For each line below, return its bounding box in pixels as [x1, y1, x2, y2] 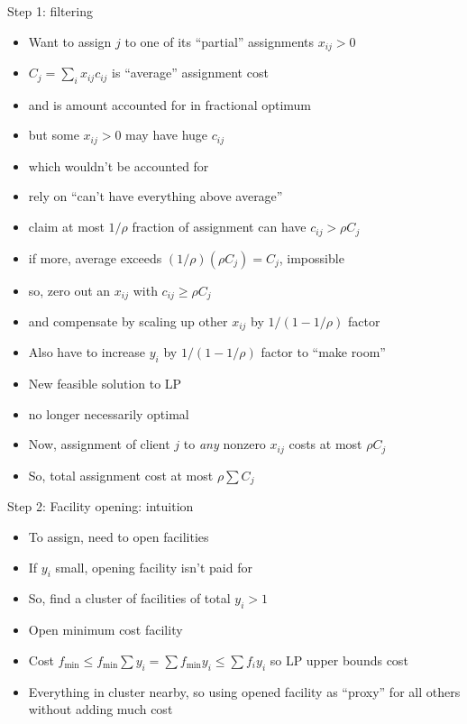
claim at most [28, 217, 105, 236]
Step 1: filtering [7, 2, 93, 20]
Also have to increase [28, 343, 146, 362]
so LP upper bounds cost [270, 650, 408, 669]
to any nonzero [183, 435, 266, 454]
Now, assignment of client [28, 435, 170, 454]
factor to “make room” [261, 343, 386, 362]
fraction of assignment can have [132, 217, 307, 236]
